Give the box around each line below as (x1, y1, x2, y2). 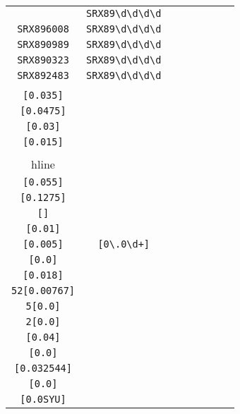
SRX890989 (17, 39, 69, 50)
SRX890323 (17, 54, 69, 66)
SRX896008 (17, 23, 69, 35)
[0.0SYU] (20, 394, 66, 405)
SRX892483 (17, 70, 69, 81)
